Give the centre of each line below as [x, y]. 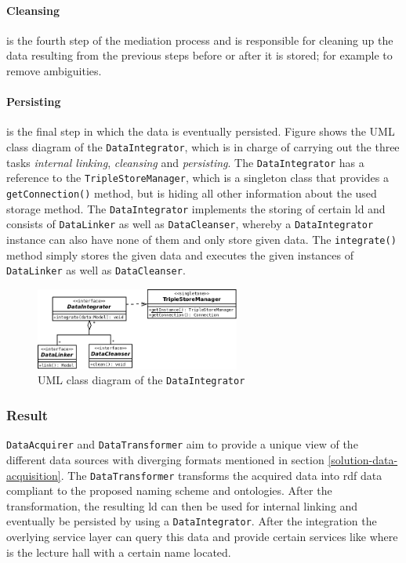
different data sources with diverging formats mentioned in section [165, 460]
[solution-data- [363, 460]
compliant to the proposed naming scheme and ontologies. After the [169, 490]
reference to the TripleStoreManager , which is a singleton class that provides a [198, 178]
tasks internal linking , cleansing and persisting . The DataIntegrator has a [185, 162]
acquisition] [34, 475]
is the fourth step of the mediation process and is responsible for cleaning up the [200, 40]
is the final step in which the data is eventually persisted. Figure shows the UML [201, 131]
